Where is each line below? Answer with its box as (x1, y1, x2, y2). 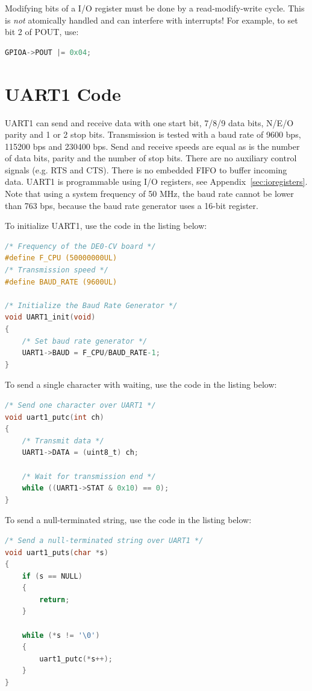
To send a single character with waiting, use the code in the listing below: (5, 378, 277, 391)
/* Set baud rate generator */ (22, 336, 148, 345)
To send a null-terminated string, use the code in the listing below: (5, 513, 252, 526)
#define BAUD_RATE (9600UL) (5, 277, 117, 286)
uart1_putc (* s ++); (39, 654, 113, 663)
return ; (39, 595, 70, 604)
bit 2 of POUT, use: (5, 25, 79, 38)
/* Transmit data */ (22, 436, 104, 445)
